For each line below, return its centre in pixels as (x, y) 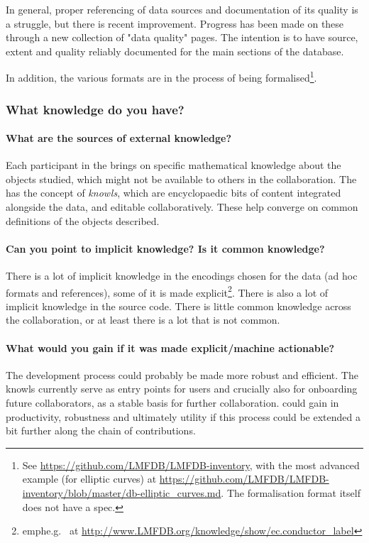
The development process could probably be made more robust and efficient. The (182, 374)
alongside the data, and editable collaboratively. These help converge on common (182, 207)
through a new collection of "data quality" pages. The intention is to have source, (182, 37)
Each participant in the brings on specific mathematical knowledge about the (174, 165)
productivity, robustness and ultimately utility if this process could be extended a (183, 416)
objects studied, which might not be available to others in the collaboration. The (181, 179)
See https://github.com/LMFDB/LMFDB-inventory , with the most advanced (191, 465)
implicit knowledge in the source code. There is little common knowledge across (178, 306)
